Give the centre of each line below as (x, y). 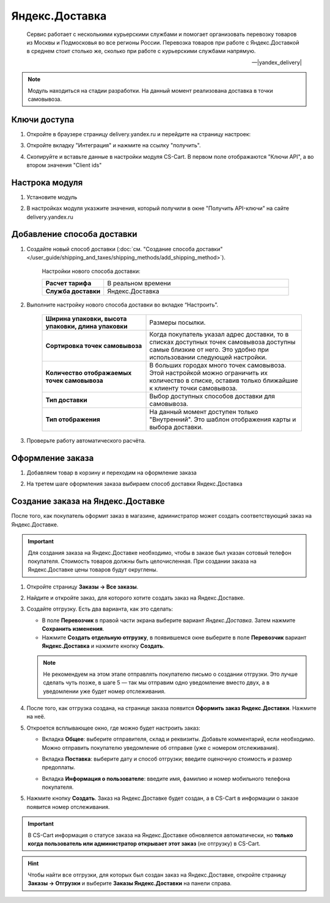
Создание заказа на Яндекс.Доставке (88, 502)
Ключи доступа (43, 119)
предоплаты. (59, 767)
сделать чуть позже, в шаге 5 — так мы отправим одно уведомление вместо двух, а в (156, 683)
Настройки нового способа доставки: (91, 271)
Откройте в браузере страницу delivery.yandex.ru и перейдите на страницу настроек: (139, 134)
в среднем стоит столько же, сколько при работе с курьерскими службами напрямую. (141, 51)
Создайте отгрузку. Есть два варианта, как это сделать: (100, 609)
